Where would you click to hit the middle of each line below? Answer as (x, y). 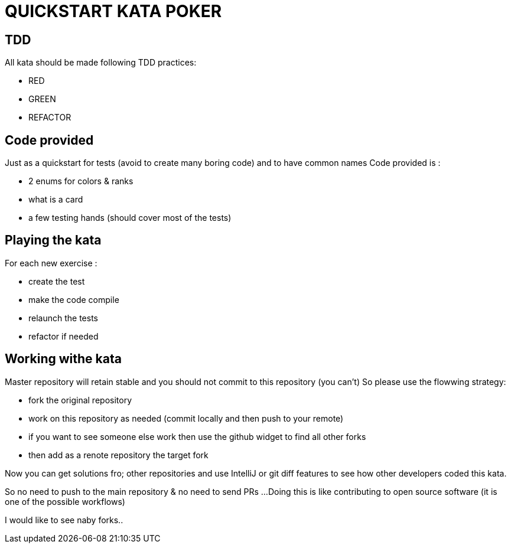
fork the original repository (80, 400)
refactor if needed (64, 336)
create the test (57, 281)
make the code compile (74, 299)
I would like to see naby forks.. (64, 520)
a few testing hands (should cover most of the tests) (130, 218)
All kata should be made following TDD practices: (101, 63)
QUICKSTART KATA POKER (113, 11)
